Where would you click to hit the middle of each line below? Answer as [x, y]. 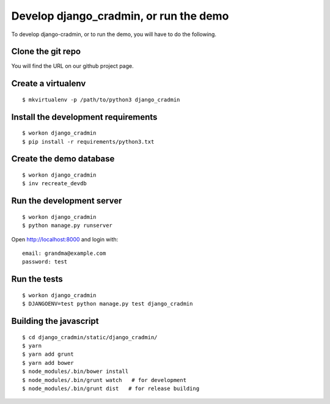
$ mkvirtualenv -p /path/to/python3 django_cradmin [101, 100]
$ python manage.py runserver [68, 226]
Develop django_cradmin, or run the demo [120, 16]
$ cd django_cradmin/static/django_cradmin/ [90, 337]
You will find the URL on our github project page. [72, 66]
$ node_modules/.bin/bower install [75, 372]
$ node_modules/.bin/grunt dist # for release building [111, 388]
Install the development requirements [84, 117]
